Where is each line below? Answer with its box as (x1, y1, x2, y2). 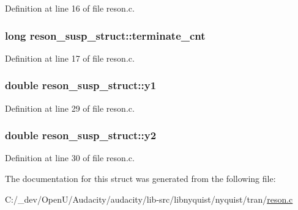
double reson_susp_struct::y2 (5, 128, 157, 143)
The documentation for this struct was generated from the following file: (5, 172, 276, 185)
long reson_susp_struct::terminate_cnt (5, 27, 206, 43)
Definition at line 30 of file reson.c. (5, 151, 135, 164)
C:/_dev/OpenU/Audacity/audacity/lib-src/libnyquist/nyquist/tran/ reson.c (5, 192, 293, 205)
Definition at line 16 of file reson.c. (5, 2, 135, 14)
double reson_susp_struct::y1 (5, 78, 157, 93)
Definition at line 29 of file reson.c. (5, 101, 135, 114)
